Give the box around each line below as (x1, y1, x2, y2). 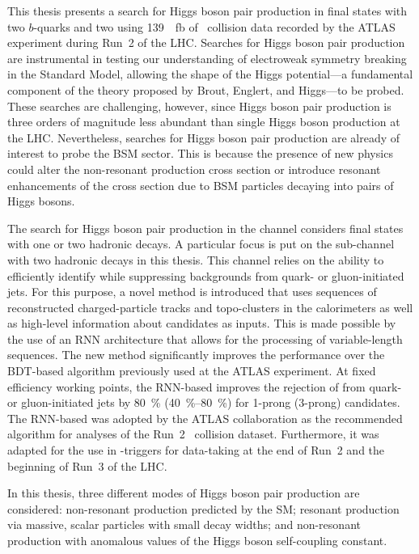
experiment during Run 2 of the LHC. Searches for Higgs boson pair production (7, 34, 405, 51)
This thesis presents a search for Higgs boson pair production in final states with (7, 2, 408, 19)
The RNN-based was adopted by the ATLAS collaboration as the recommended (7, 409, 403, 426)
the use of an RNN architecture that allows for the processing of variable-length (7, 330, 403, 347)
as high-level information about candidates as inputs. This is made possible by (7, 315, 396, 332)
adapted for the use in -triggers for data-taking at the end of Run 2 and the (7, 442, 385, 459)
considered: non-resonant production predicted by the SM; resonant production (7, 500, 400, 517)
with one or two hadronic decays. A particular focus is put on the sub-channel (7, 235, 395, 252)
